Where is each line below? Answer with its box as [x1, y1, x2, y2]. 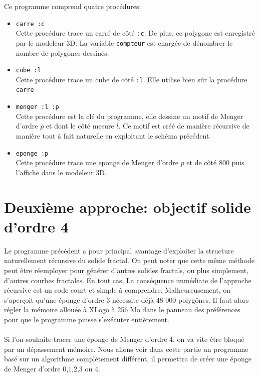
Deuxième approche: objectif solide [4, 196, 251, 217]
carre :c [16, 20, 45, 28]
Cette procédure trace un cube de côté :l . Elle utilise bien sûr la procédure [16, 74, 247, 84]
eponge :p [16, 150, 49, 157]
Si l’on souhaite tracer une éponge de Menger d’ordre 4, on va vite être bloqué [4, 334, 244, 344]
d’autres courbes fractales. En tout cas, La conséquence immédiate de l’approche [4, 275, 251, 285]
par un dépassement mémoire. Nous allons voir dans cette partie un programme [4, 343, 248, 354]
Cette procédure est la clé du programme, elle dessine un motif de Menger [16, 110, 243, 121]
